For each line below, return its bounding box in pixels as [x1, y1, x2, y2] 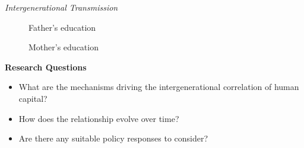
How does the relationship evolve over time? [18, 112, 179, 124]
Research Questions [5, 60, 87, 73]
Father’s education [28, 21, 96, 33]
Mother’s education [28, 41, 99, 53]
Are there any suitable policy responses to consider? [18, 132, 208, 144]
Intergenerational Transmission [5, 1, 118, 13]
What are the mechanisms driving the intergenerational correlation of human [18, 81, 299, 93]
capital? [18, 92, 47, 104]
